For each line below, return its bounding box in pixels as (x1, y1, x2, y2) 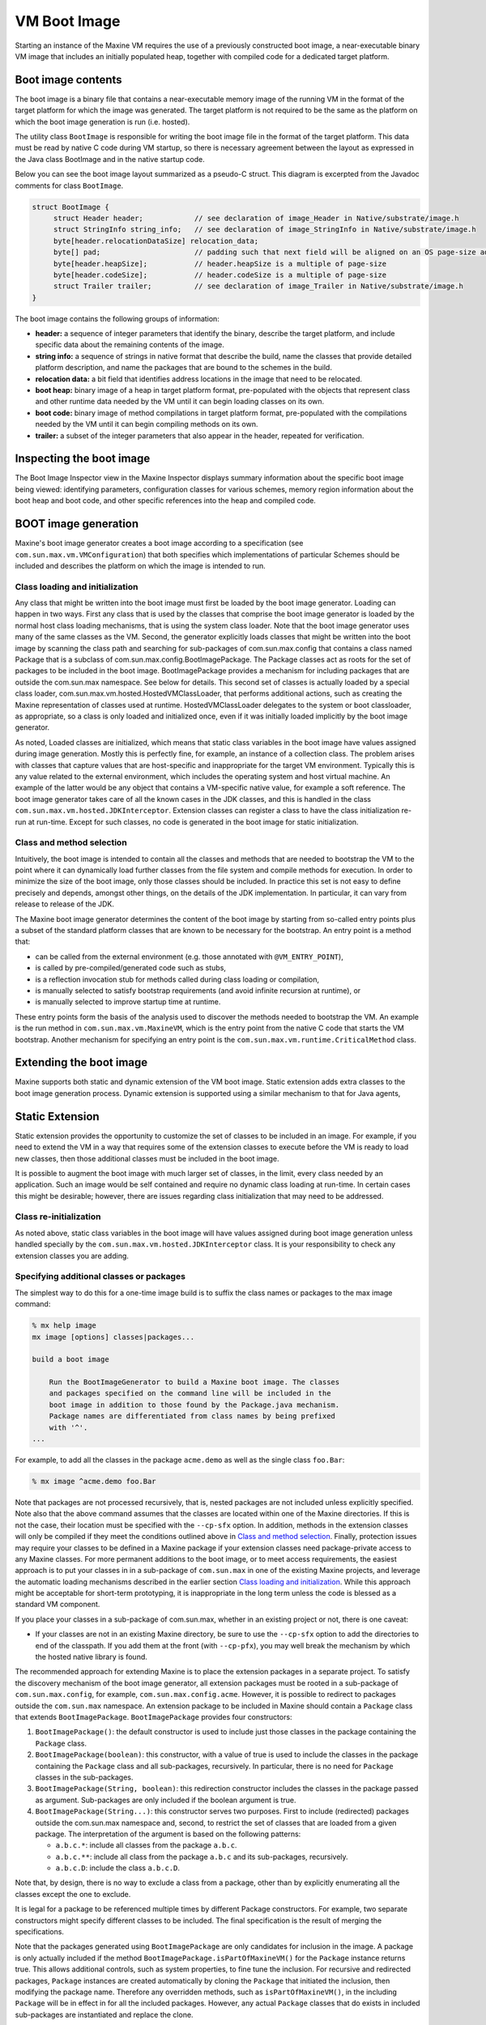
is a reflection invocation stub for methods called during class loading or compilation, (35, 974, 320, 984)
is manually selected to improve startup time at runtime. (35, 997, 221, 1007)
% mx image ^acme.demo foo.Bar (32, 1477, 157, 1486)
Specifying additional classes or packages (15, 1271, 186, 1282)
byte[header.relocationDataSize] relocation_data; (53, 236, 259, 245)
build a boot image (32, 1355, 109, 1364)
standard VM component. (15, 1600, 100, 1609)
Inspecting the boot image (15, 452, 151, 466)
